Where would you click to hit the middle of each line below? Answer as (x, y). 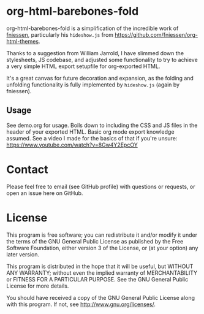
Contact (27, 169)
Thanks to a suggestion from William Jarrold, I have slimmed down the (95, 53)
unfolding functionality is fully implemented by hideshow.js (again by (93, 85)
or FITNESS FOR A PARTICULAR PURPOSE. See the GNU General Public (97, 279)
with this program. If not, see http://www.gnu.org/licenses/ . (81, 304)
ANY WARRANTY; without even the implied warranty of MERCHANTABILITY (102, 273)
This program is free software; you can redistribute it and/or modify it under (102, 235)
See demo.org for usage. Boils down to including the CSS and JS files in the (102, 125)
